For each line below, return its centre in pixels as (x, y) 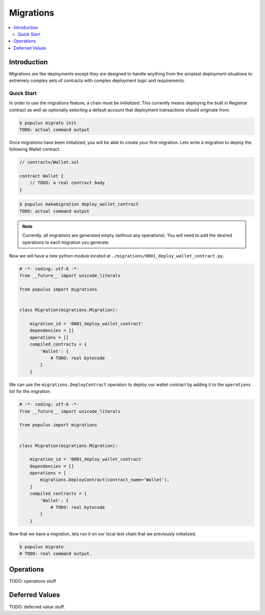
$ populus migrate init (48, 123)
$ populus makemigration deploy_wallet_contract (79, 204)
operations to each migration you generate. (66, 242)
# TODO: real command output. (56, 554)
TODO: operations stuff (33, 581)
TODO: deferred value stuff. (37, 607)
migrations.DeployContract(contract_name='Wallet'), (105, 480)
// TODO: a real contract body (67, 183)
